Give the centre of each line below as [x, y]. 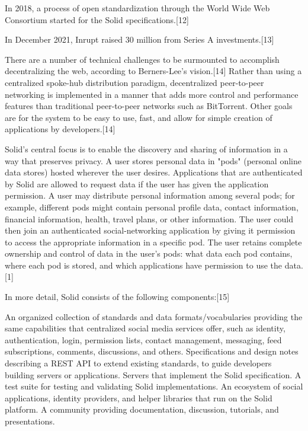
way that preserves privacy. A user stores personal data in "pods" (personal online [153, 160]
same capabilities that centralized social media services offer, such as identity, [145, 328]
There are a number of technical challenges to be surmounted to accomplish [142, 59]
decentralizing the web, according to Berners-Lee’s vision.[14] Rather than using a [153, 71]
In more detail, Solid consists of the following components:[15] [117, 297]
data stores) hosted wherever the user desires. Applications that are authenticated [154, 172]
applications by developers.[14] [60, 129]
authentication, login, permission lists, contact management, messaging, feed [143, 339]
